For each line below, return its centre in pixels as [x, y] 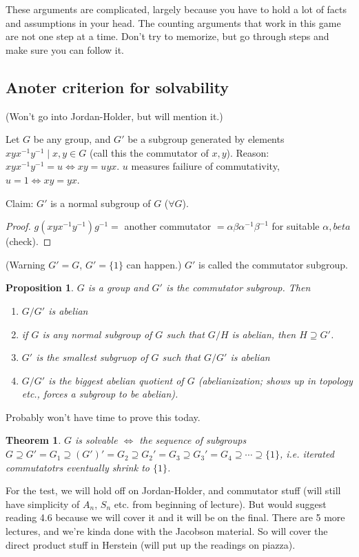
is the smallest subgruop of [92, 357]
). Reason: [248, 152]
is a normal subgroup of [101, 203]
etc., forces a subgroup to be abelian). [100, 394]
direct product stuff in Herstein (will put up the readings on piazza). [151, 544]
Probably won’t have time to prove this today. [103, 417]
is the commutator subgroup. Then [238, 287]
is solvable [96, 440]
